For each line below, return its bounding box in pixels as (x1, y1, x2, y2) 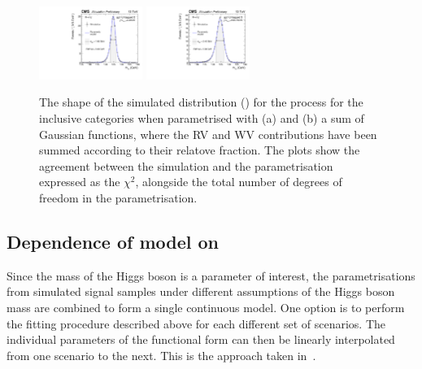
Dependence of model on (7, 229, 219, 254)
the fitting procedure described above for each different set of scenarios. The (7, 315, 386, 332)
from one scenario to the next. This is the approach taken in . (7, 346, 316, 363)
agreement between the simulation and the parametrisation (39, 157, 333, 174)
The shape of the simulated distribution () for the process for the (39, 93, 363, 111)
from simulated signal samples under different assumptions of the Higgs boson (7, 283, 395, 300)
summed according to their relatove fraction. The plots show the (39, 141, 360, 158)
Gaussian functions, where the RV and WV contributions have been (39, 125, 377, 142)
